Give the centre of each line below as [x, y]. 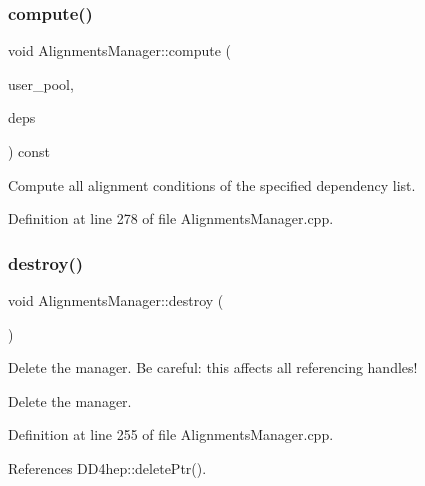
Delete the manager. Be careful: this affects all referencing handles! [213, 367]
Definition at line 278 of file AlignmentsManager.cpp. [171, 218]
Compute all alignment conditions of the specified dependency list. [212, 184]
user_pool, [41, 83]
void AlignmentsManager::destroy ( [116, 300]
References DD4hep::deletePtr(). [107, 467]
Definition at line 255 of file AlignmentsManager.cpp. [171, 434]
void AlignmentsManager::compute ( [119, 50]
